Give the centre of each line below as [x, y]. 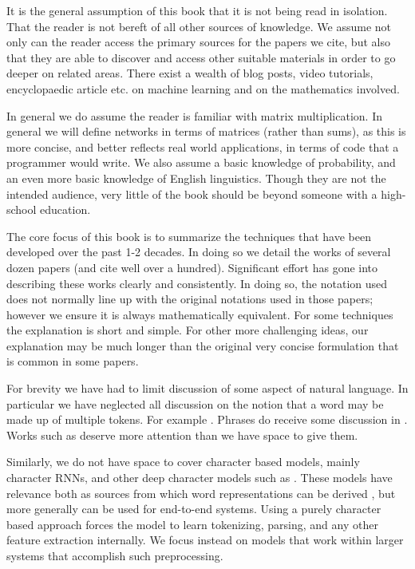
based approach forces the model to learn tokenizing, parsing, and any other [192, 524]
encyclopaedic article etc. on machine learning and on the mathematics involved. [203, 88]
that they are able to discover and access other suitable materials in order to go [201, 57]
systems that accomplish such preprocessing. [115, 555]
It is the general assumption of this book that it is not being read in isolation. [197, 10]
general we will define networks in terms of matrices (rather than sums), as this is [206, 131]
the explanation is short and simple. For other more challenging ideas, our [188, 330]
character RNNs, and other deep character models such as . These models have [200, 478]
